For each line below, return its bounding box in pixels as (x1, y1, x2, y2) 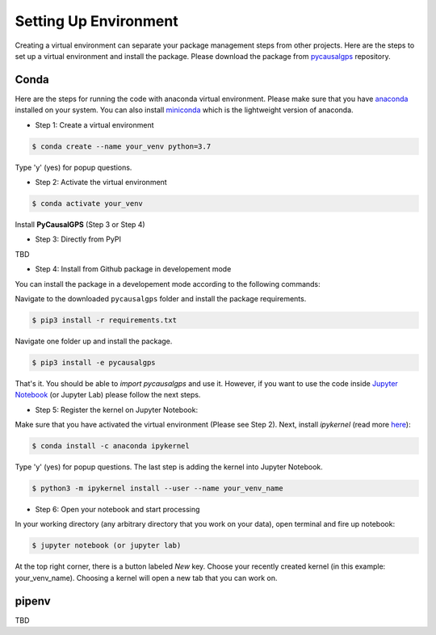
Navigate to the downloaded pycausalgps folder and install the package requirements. (15, 293, 307, 303)
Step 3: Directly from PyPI (35, 234, 121, 244)
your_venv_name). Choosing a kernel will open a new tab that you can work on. (15, 573, 278, 582)
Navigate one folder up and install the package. (15, 336, 173, 346)
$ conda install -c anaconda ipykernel (31, 441, 190, 450)
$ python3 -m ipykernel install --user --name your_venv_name (31, 483, 283, 493)
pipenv (15, 594, 51, 608)
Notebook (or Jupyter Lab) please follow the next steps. (15, 390, 201, 400)
